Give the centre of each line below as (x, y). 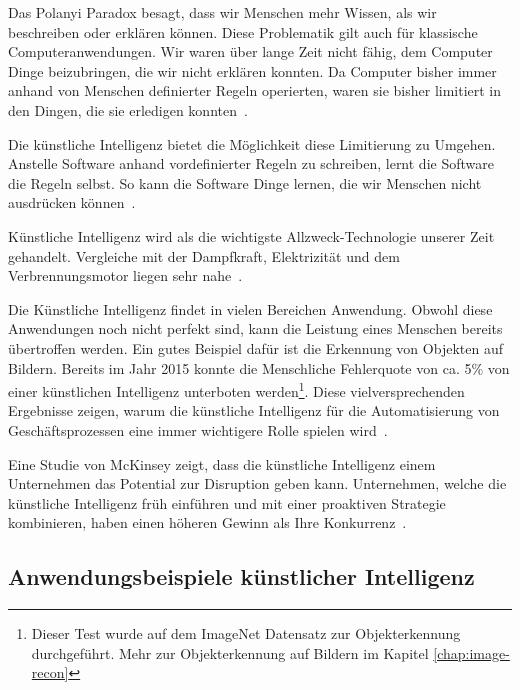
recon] (50, 672)
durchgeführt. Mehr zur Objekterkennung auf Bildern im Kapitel (230, 652)
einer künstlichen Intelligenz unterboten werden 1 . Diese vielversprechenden (236, 389)
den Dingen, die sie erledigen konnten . (128, 109)
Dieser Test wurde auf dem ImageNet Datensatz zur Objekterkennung (246, 633)
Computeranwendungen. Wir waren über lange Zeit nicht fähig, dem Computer (250, 51)
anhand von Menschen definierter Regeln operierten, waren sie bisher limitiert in (255, 90)
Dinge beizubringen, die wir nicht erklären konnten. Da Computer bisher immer (252, 70)
